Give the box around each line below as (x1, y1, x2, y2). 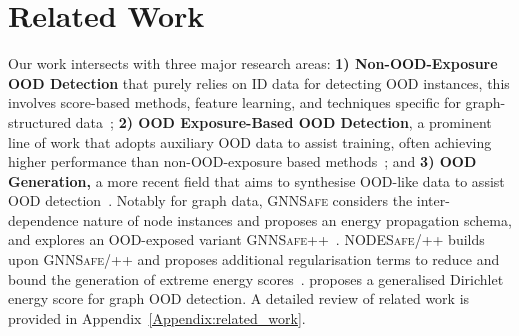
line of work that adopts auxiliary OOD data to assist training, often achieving (8, 131, 492, 152)
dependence (8, 209, 79, 230)
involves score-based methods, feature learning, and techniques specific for (8, 92, 461, 113)
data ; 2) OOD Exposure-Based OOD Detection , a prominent (75, 111, 492, 132)
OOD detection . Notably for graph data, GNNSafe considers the (8, 190, 413, 211)
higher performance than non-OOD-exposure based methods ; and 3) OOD (8, 151, 477, 172)
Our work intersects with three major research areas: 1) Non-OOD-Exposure (8, 53, 498, 74)
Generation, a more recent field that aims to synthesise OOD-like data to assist (8, 170, 505, 191)
